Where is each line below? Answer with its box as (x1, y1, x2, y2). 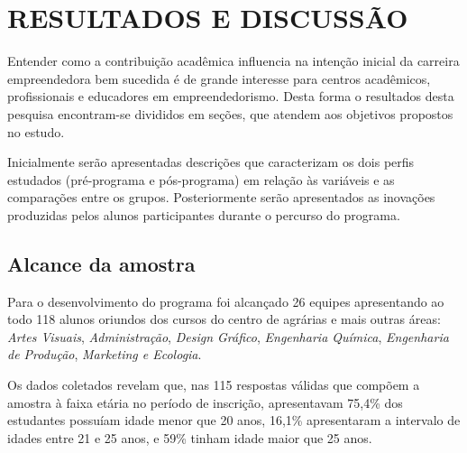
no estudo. (7, 122, 65, 141)
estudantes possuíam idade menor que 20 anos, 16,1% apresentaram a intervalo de (7, 411, 461, 430)
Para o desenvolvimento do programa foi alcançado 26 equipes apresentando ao (7, 291, 444, 310)
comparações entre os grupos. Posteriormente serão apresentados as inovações (7, 188, 435, 207)
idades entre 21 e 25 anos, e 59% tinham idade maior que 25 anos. (7, 428, 372, 447)
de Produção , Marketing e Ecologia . (7, 345, 202, 364)
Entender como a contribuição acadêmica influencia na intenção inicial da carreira (7, 51, 460, 70)
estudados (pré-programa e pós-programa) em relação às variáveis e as (7, 170, 395, 189)
